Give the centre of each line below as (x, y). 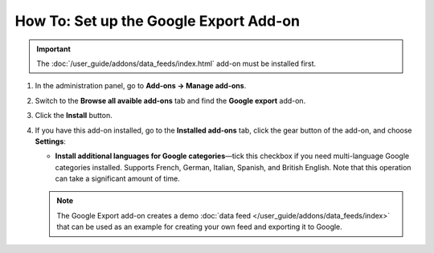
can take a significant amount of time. (117, 179)
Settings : (50, 141)
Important (54, 49)
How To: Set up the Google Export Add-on (158, 21)
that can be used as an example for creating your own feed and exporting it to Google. (200, 227)
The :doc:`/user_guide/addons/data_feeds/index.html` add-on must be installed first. (176, 63)
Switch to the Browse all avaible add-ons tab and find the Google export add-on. (170, 100)
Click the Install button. (74, 116)
